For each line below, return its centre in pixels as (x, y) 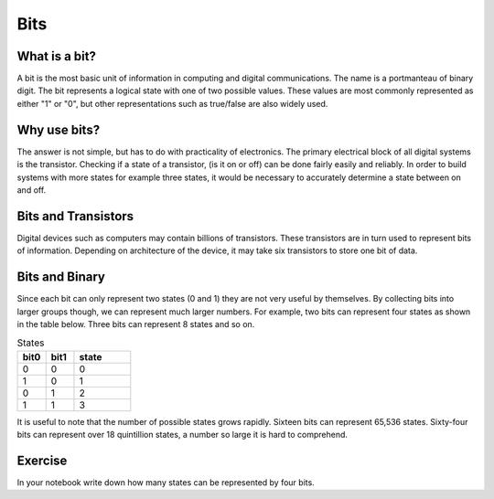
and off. (32, 190)
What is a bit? (56, 56)
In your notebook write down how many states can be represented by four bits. (166, 482)
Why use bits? (59, 129)
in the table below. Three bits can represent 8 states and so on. (136, 324)
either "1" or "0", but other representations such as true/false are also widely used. (172, 103)
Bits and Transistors (75, 216)
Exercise (42, 460)
